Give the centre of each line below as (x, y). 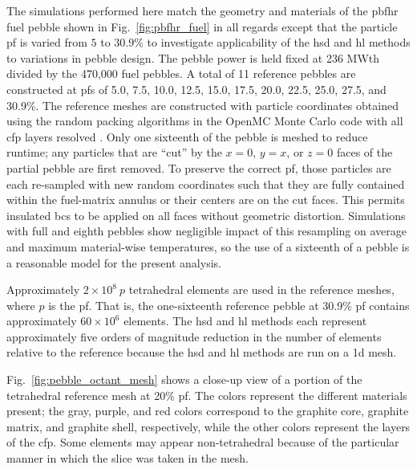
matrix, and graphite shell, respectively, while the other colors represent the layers (208, 426)
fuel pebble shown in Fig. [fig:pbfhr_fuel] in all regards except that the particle (202, 26)
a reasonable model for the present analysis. (114, 262)
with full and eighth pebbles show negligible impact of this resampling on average (206, 231)
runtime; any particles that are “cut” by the (114, 152)
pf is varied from (47, 42)
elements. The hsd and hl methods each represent (245, 321)
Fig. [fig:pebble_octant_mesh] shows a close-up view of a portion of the (184, 379)
